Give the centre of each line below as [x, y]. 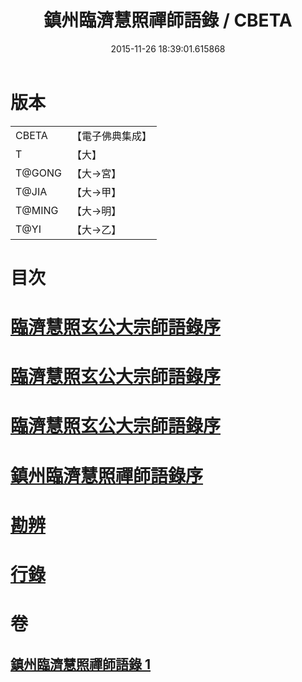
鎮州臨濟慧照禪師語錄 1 [81, 664]
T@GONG [38, 173]
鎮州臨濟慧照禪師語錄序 [107, 475]
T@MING [37, 210]
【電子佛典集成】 [111, 136]
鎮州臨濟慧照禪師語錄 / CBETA [168, 20]
